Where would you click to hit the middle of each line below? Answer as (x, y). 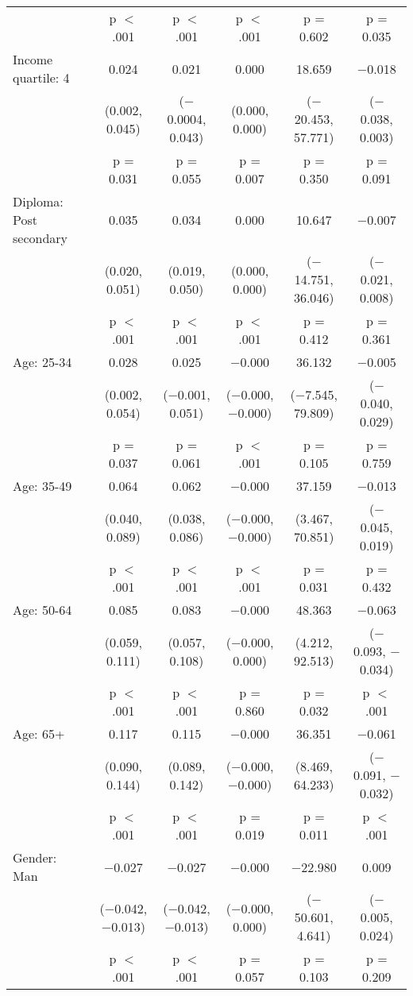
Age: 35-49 (42, 486)
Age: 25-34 (42, 362)
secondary (41, 238)
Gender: (35, 857)
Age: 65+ (39, 733)
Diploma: (38, 201)
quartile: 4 (41, 77)
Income (33, 59)
